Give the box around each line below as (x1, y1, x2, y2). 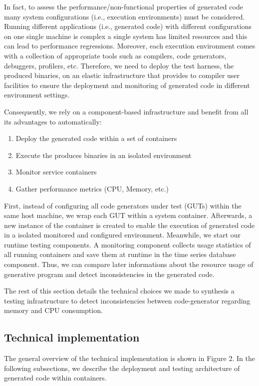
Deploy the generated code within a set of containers (15, 133, 177, 143)
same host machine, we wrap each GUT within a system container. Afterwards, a (4, 210, 253, 220)
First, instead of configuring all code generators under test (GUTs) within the (4, 200, 242, 210)
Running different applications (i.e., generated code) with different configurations (4, 21, 252, 31)
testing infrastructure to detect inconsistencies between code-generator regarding (4, 295, 251, 305)
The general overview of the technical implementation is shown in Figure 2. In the (4, 353, 255, 363)
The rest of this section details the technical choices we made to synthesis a (4, 285, 235, 296)
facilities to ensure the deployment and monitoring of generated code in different (4, 79, 250, 90)
